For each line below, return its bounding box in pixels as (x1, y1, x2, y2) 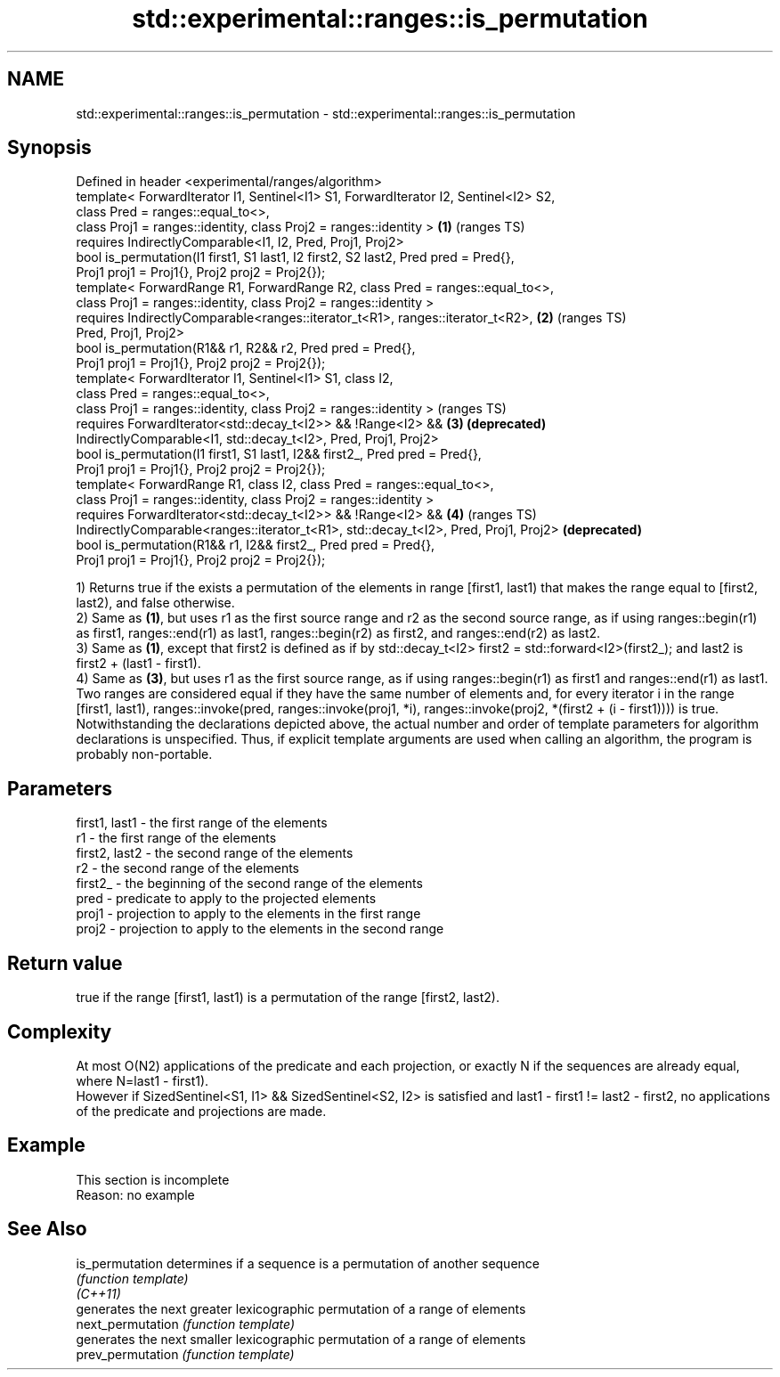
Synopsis (7, 136, 92, 159)
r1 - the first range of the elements (76, 830, 277, 846)
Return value (7, 951, 123, 974)
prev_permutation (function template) (76, 1346, 295, 1362)
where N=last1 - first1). (76, 1072, 209, 1088)
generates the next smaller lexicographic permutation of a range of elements (76, 1331, 526, 1347)
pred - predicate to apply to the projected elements (76, 891, 377, 907)
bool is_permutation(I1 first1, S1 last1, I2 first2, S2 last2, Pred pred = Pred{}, (76, 249, 515, 265)
